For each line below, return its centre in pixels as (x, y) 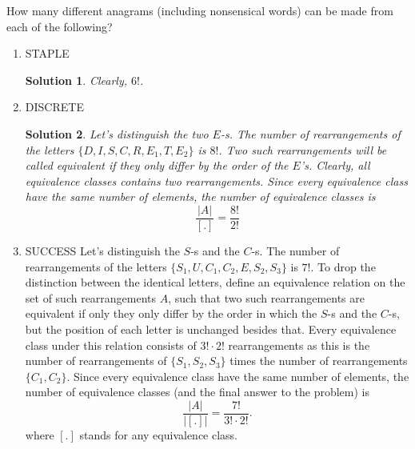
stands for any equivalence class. (159, 435)
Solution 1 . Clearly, (76, 80)
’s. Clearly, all (335, 165)
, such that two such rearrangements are (266, 297)
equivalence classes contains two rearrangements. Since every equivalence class (216, 180)
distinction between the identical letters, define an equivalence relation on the (215, 282)
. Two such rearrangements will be (303, 149)
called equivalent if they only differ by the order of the (157, 165)
